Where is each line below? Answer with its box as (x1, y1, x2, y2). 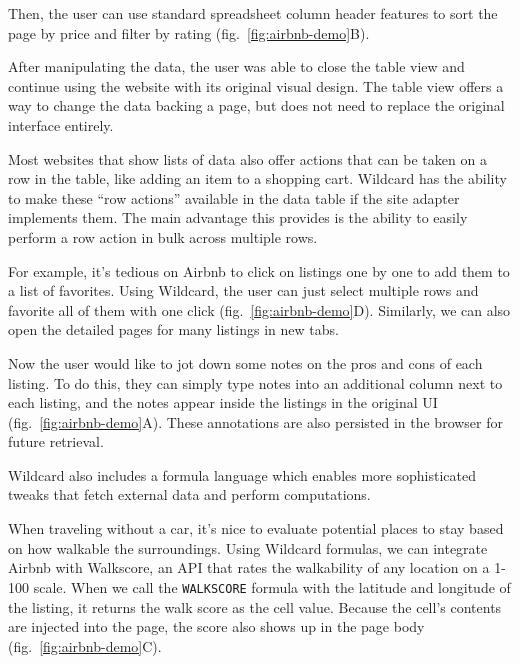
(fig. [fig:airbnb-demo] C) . (8, 635, 162, 656)
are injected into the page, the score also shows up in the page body (8, 616, 425, 637)
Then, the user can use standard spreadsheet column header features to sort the (8, 3, 498, 23)
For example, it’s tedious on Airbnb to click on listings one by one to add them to (8, 260, 510, 281)
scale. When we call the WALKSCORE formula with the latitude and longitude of (33, 576, 511, 597)
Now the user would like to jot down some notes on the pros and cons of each (8, 352, 483, 373)
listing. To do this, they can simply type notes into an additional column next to (8, 372, 503, 393)
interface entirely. (8, 114, 114, 135)
